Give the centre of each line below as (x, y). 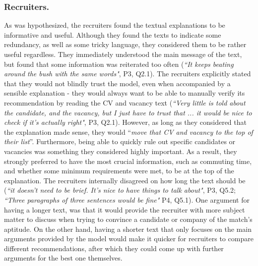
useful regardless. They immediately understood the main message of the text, (123, 54)
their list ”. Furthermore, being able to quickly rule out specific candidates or (120, 141)
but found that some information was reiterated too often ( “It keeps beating (119, 64)
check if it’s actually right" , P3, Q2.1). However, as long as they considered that (125, 122)
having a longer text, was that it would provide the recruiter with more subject (125, 209)
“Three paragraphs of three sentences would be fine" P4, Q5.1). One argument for (127, 199)
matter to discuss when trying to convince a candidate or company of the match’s (128, 219)
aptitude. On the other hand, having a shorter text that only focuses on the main (128, 229)
